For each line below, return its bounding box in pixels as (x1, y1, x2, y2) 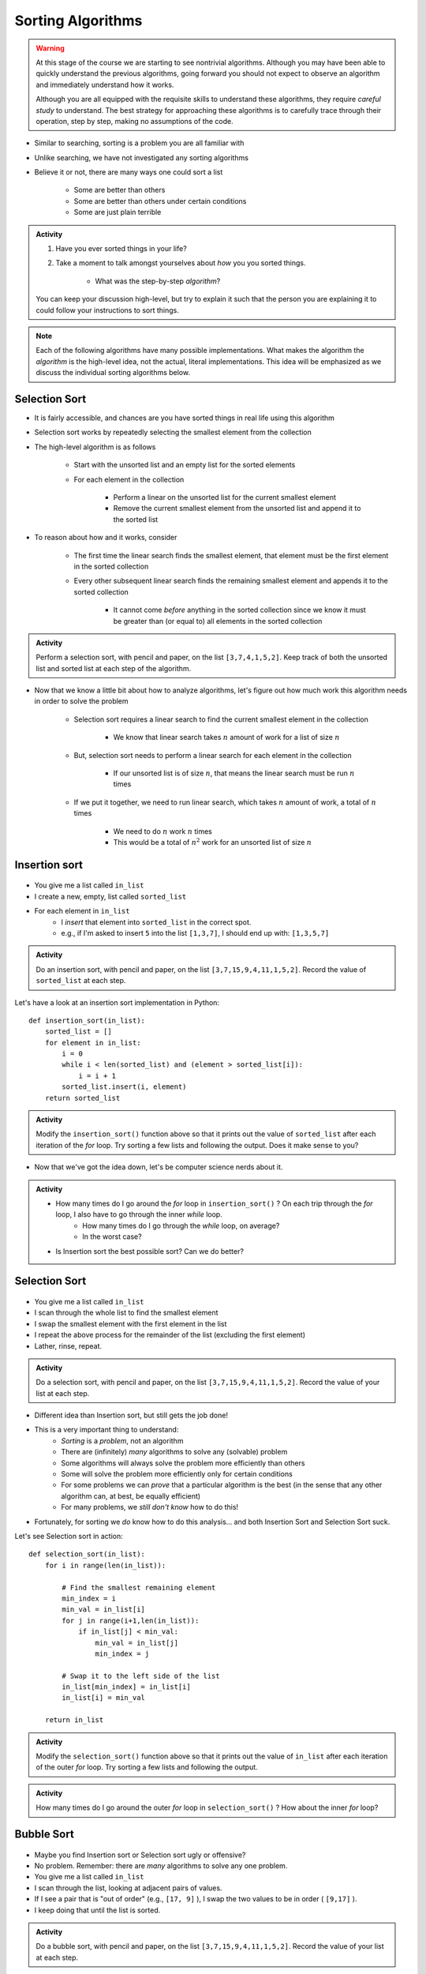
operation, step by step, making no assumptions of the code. (35, 116, 234, 126)
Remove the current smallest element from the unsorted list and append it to (113, 504, 361, 513)
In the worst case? (82, 1232, 142, 1241)
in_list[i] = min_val (62, 1694, 146, 1702)
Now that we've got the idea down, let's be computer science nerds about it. (34, 1162, 283, 1172)
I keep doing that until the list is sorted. (34, 1905, 161, 1915)
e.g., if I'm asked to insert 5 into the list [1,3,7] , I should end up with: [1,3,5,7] (61, 928, 330, 937)
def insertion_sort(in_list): (28, 1015, 146, 1025)
